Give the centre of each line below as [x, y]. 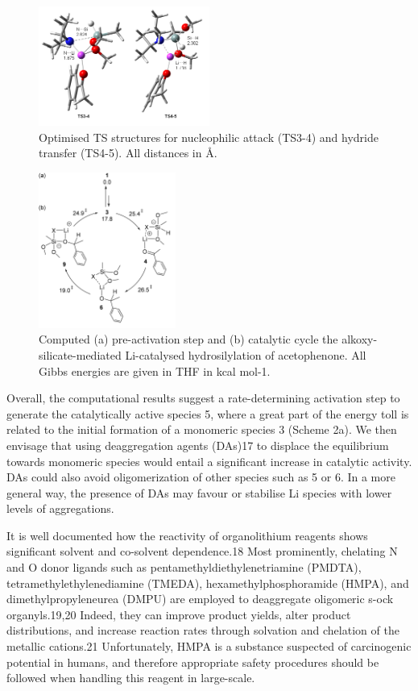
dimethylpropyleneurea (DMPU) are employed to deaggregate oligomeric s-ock [200, 599]
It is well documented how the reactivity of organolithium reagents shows [187, 535]
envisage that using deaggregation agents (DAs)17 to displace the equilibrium [198, 445]
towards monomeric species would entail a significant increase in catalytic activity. [209, 461]
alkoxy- [360, 339]
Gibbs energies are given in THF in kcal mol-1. [155, 370]
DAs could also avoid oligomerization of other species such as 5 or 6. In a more [201, 477]
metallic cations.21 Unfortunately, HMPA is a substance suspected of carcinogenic [209, 646]
